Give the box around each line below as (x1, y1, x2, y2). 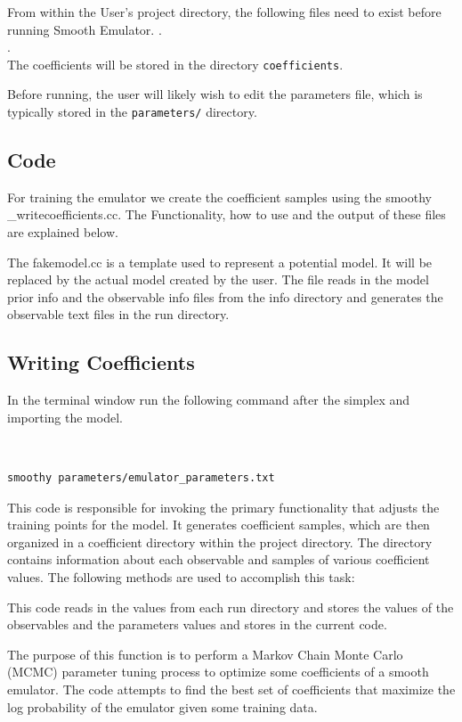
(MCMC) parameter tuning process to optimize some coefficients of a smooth (7, 662, 429, 681)
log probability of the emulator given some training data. (7, 697, 318, 716)
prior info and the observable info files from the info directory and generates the (7, 287, 443, 306)
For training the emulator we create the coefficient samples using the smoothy (7, 187, 432, 206)
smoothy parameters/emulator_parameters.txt (7, 472, 275, 485)
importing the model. (7, 407, 123, 426)
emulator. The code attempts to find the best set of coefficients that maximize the (7, 680, 456, 699)
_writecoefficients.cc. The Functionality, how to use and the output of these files (7, 205, 446, 224)
